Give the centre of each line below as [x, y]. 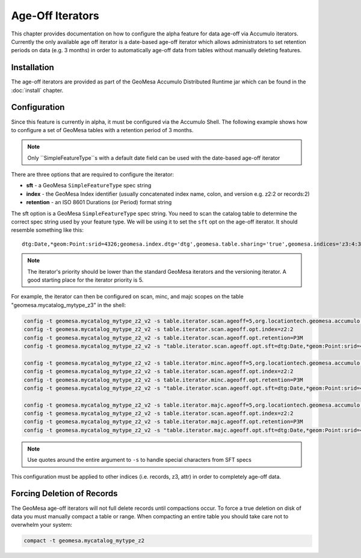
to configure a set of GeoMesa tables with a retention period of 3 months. [102, 130]
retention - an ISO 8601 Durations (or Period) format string [99, 202]
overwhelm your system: [42, 525]
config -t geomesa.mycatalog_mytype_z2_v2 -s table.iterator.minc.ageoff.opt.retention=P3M [163, 380]
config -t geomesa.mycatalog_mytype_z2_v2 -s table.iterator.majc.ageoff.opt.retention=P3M [163, 422]
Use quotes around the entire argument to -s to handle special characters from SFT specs [140, 460]
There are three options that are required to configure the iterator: [93, 175]
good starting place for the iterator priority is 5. [85, 280]
